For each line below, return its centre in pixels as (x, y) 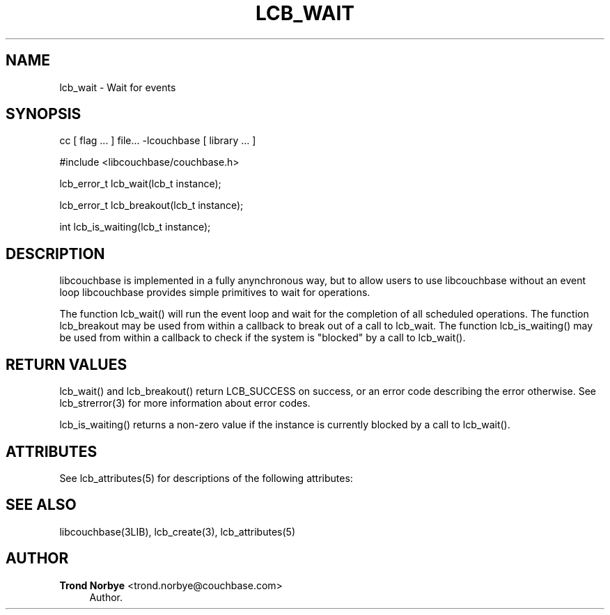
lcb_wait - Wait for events (118, 87)
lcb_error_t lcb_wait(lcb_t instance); (140, 184)
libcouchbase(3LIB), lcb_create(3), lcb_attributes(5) (177, 531)
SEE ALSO (41, 505)
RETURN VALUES (67, 364)
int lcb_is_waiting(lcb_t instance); (135, 227)
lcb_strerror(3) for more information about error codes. (185, 403)
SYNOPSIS (44, 114)
